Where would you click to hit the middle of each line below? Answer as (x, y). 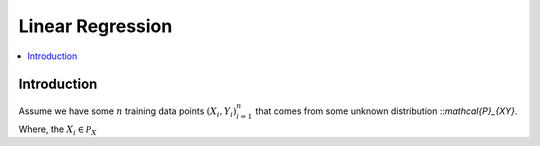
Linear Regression (95, 26)
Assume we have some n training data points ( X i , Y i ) (127, 112)
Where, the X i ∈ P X (57, 130)
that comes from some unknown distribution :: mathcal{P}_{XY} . (386, 111)
